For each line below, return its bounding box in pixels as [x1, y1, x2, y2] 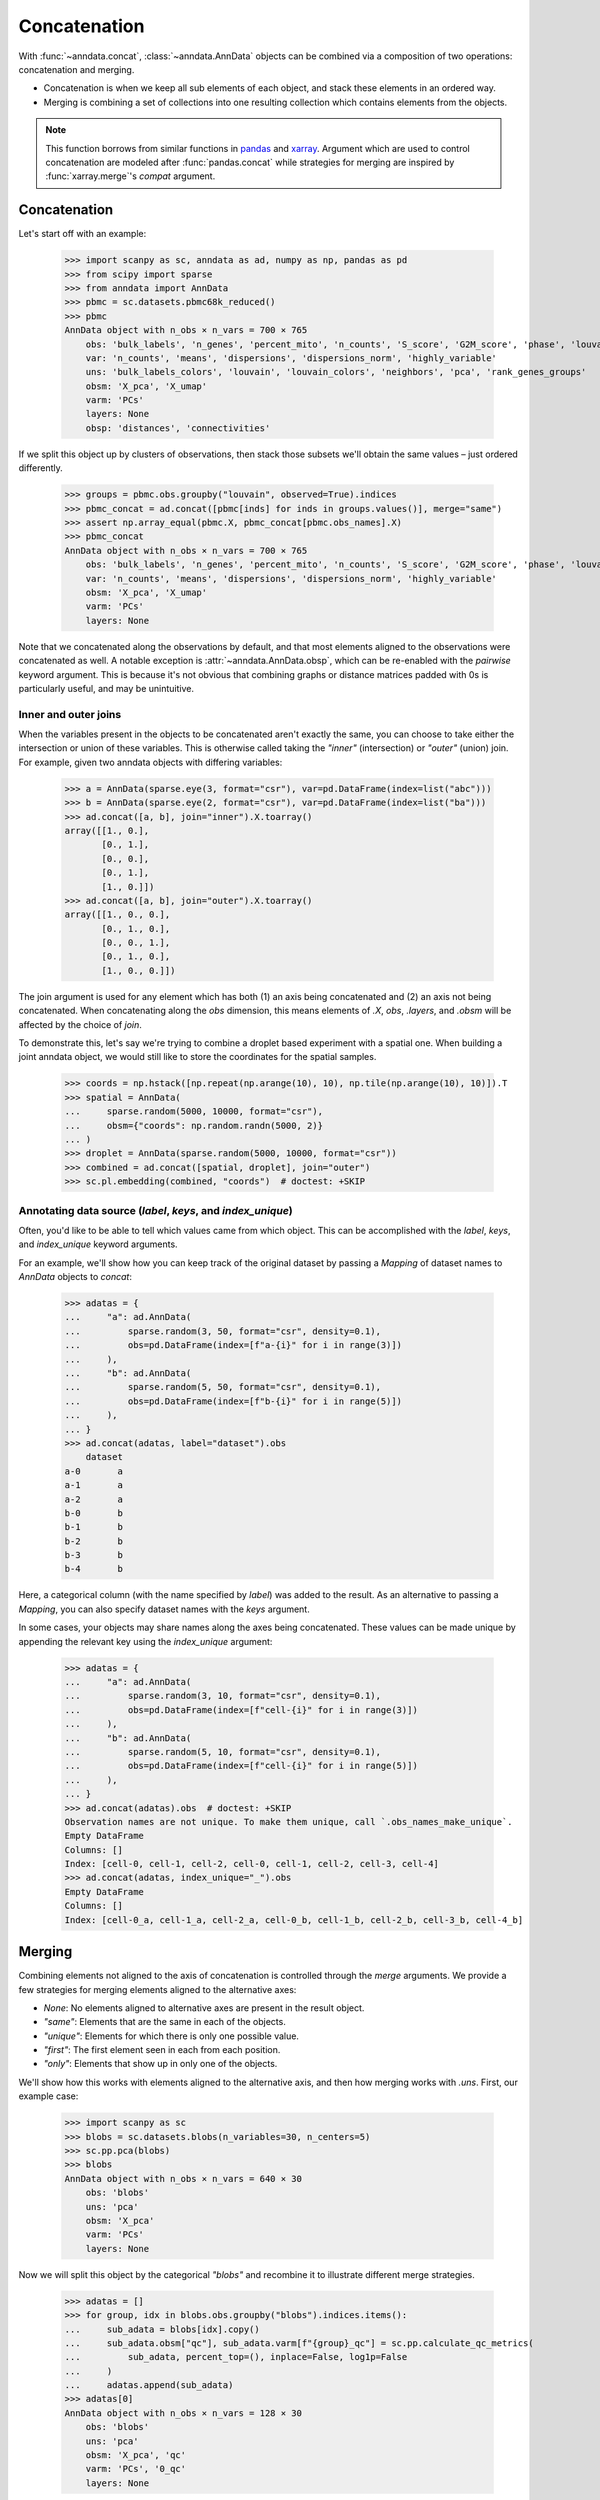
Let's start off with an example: [18, 228, 147, 240]
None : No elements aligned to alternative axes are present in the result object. [43, 2001, 365, 2014]
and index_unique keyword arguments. [18, 1238, 179, 1250]
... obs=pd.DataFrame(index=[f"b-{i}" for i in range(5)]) [64, 1395, 403, 1407]
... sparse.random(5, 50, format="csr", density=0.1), [64, 1381, 382, 1393]
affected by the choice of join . [18, 1018, 142, 1030]
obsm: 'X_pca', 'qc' [85, 2450, 187, 2461]
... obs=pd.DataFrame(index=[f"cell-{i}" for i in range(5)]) [64, 1760, 419, 1772]
